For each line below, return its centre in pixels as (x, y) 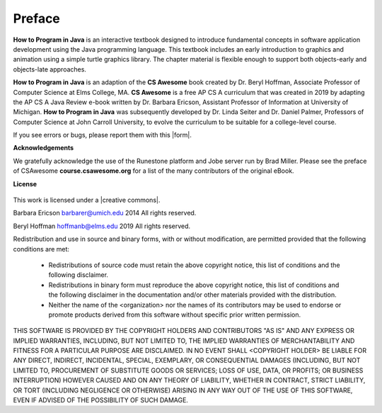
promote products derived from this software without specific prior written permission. (175, 315)
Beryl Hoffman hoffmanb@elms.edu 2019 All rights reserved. (102, 226)
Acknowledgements (44, 148)
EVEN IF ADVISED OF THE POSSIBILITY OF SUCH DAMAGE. (101, 400)
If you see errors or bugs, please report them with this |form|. (103, 135)
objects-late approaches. (50, 69)
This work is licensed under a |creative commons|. (87, 200)
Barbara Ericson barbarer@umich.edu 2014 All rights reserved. (105, 213)
